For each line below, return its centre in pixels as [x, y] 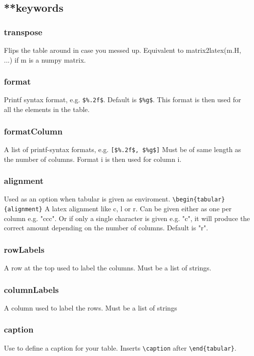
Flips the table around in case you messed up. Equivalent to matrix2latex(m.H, [123, 50]
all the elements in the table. [47, 109]
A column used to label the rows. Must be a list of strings [91, 307]
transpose [23, 32]
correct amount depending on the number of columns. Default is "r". [106, 228]
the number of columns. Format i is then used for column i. [93, 159]
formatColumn [33, 131]
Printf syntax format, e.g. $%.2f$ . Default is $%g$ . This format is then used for [123, 100]
